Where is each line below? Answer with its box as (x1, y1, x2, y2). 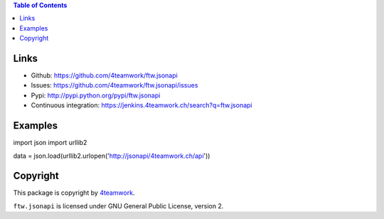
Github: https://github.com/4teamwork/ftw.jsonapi (31, 71, 178, 80)
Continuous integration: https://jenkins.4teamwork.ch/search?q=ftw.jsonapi (31, 101, 252, 109)
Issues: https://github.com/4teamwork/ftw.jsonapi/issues (31, 81, 198, 90)
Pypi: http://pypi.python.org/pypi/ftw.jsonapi (31, 91, 161, 100)
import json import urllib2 (13, 139, 87, 147)
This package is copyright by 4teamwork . (13, 188, 135, 197)
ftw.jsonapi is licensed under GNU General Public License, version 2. (13, 201, 224, 210)
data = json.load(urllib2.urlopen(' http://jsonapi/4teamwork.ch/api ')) (13, 151, 210, 160)
